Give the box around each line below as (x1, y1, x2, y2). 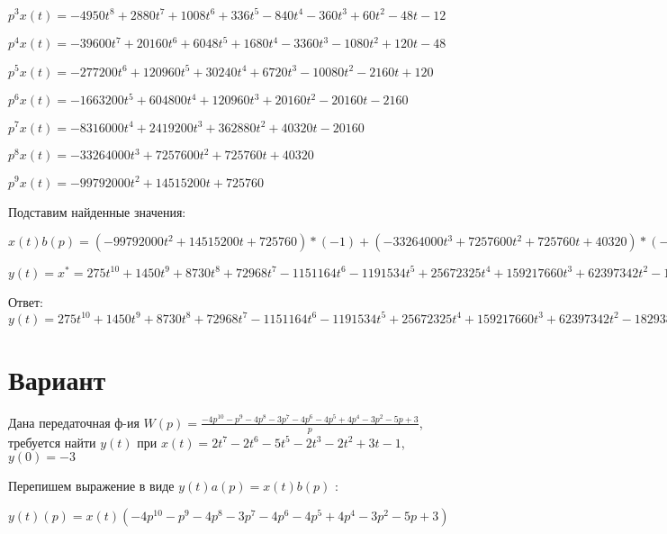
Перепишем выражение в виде (8, 476, 175, 495)
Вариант (8, 360, 106, 397)
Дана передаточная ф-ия (8, 412, 140, 431)
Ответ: (8, 292, 43, 311)
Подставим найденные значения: (8, 202, 186, 221)
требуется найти (8, 432, 96, 451)
